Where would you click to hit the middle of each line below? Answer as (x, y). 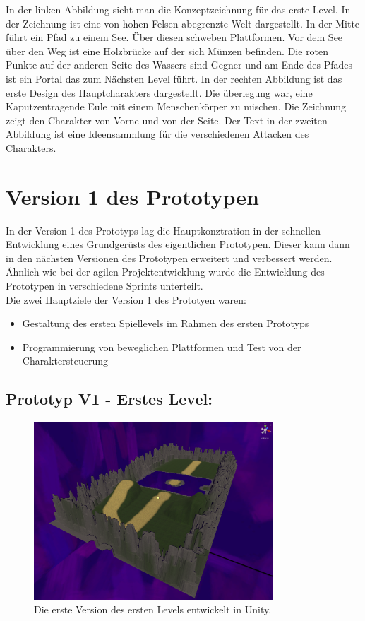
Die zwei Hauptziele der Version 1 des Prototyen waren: (126, 299)
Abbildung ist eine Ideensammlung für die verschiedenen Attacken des (157, 134)
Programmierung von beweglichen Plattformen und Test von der (162, 347)
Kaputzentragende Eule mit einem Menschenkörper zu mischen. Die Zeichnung (176, 106)
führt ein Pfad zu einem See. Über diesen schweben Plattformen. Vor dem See (174, 37)
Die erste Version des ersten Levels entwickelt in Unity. (153, 609)
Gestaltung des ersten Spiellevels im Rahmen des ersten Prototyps (166, 323)
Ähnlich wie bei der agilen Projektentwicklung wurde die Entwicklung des (165, 272)
